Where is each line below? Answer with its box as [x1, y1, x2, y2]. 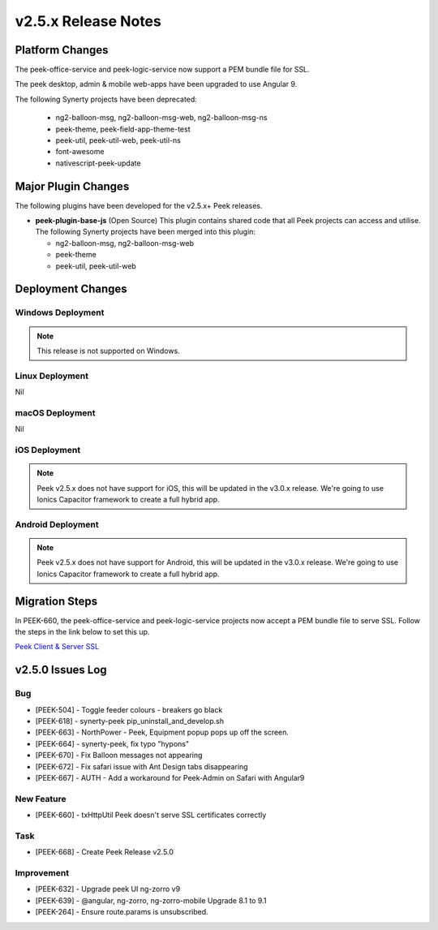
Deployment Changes [15, 282, 127, 296]
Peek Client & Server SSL [15, 642, 100, 652]
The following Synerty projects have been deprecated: [15, 94, 198, 104]
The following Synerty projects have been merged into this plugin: [35, 227, 255, 237]
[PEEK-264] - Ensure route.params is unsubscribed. [35, 907, 208, 917]
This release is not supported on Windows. [36, 346, 180, 356]
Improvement [15, 868, 69, 878]
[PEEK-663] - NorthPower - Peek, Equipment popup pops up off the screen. [35, 727, 290, 738]
